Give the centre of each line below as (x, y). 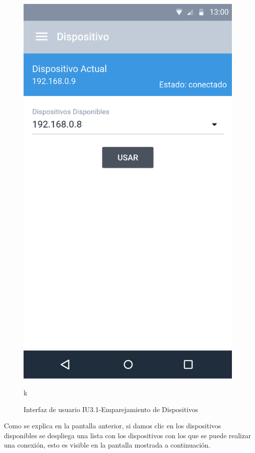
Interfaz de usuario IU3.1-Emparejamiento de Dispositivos (111, 409)
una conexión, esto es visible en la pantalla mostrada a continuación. (107, 445)
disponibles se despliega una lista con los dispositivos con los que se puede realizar (127, 435)
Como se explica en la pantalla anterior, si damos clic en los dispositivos (113, 426)
